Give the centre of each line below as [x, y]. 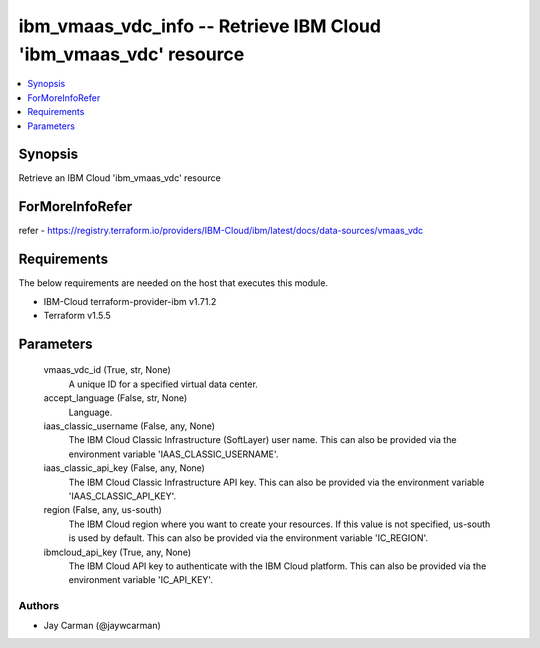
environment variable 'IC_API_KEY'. [141, 580]
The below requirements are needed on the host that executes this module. [173, 283]
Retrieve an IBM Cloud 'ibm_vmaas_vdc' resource [120, 178]
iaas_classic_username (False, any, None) [129, 426]
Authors [39, 606]
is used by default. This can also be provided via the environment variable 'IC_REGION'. [248, 538]
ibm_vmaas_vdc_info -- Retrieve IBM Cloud [200, 26]
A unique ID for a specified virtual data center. [163, 384]
